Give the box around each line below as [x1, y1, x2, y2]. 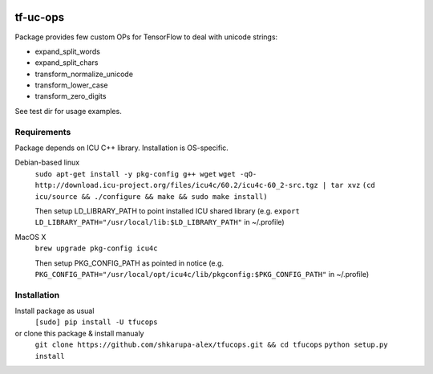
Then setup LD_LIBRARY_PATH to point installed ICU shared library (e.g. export [34, 205, 300, 216]
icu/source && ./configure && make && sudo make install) [34, 192, 268, 201]
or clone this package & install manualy [14, 328, 144, 338]
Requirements [14, 126, 71, 137]
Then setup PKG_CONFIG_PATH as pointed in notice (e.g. [34, 258, 225, 268]
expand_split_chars [34, 58, 99, 67]
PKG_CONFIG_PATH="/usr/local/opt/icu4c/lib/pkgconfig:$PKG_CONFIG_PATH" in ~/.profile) [34, 269, 369, 278]
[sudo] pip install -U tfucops [34, 318, 158, 327]
